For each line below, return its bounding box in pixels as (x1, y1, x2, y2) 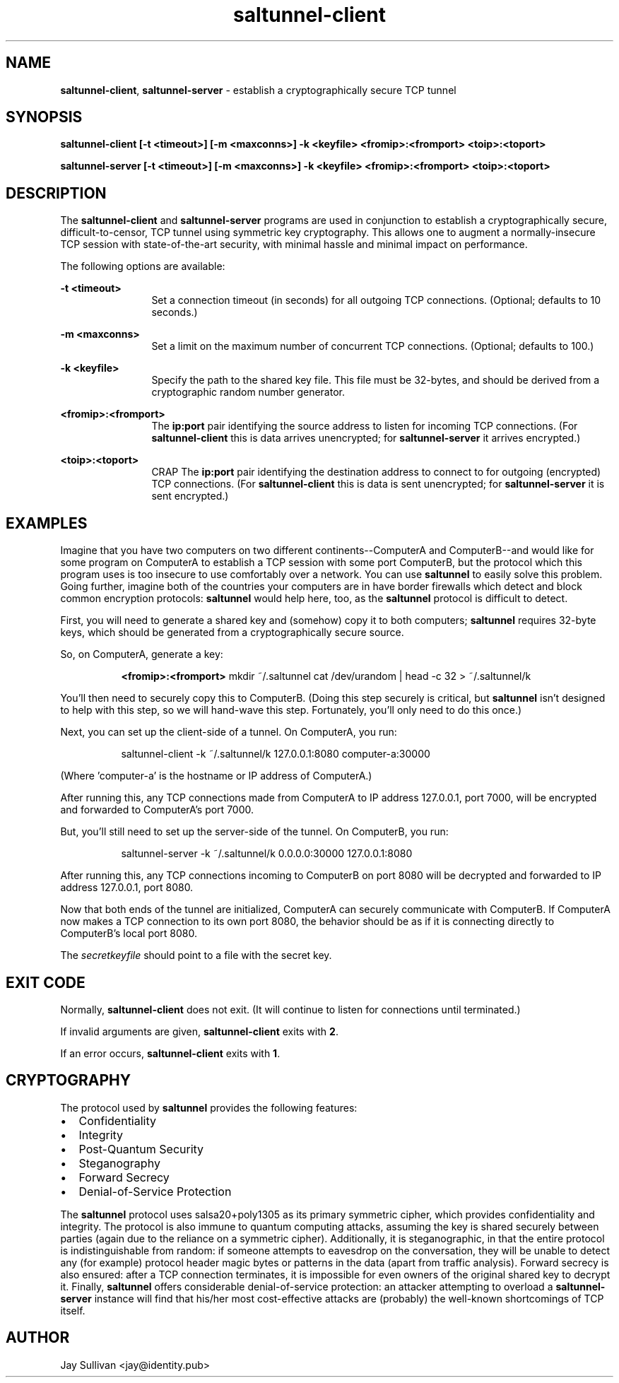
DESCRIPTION (6, 184, 107, 202)
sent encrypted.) (151, 490, 229, 502)
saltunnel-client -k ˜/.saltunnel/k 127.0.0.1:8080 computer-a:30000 (121, 748, 430, 760)
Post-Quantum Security (78, 1141, 204, 1156)
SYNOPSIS (6, 108, 83, 126)
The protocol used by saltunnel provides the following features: (60, 1101, 358, 1114)
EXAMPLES (6, 514, 88, 532)
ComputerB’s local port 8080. (60, 927, 198, 940)
